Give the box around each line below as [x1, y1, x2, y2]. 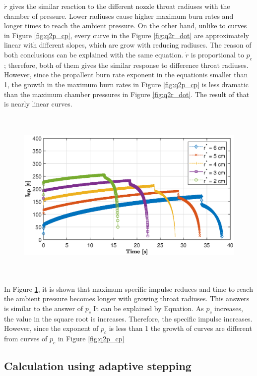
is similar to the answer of [4, 303, 83, 313]
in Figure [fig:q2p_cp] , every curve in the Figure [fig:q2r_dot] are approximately [4, 30, 249, 40]
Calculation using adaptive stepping [4, 358, 192, 374]
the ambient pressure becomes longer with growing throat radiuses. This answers [4, 293, 250, 304]
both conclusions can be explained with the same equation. [4, 49, 184, 59]
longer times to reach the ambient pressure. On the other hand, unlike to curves [4, 20, 247, 31]
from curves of [4, 333, 48, 343]
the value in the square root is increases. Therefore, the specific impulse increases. [4, 313, 253, 323]
